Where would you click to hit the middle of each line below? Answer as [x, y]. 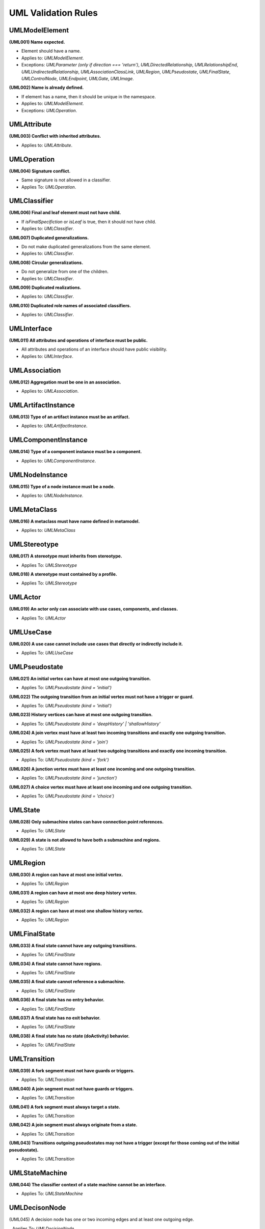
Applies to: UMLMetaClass [48, 530]
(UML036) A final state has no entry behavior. [57, 1000]
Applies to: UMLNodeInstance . [52, 496]
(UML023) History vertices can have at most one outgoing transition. [81, 715]
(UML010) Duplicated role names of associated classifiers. [70, 305]
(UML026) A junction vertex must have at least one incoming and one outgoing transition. [102, 769]
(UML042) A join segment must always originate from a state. [73, 1125]
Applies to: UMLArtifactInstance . [54, 426]
